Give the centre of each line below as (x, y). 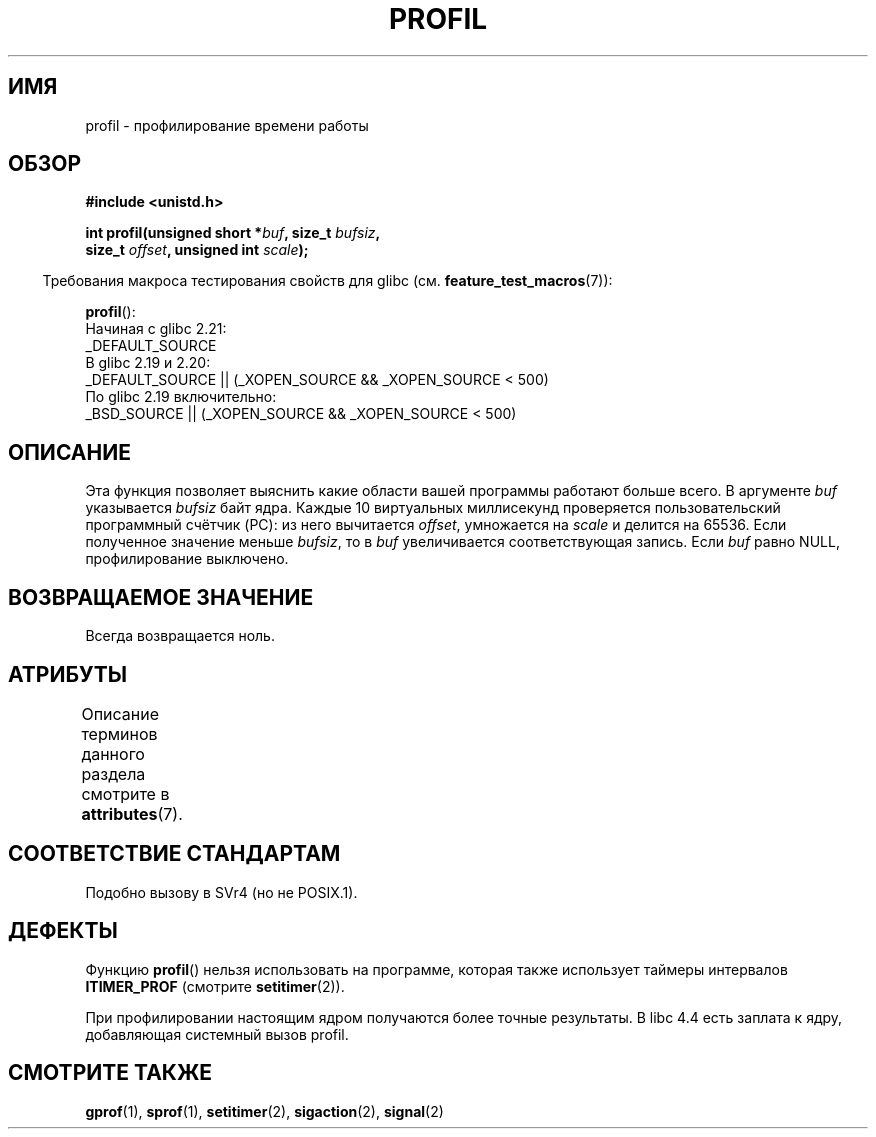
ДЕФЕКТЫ (63, 931)
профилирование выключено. (187, 559)
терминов (119, 733)
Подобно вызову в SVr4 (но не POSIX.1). (221, 892)
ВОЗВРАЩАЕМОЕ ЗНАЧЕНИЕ (161, 597)
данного (113, 753)
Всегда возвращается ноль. (180, 636)
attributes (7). (132, 813)
